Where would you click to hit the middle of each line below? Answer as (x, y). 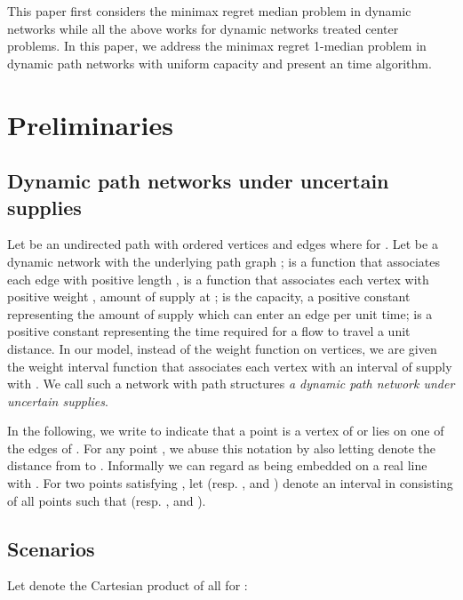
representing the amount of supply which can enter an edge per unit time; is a (220, 313)
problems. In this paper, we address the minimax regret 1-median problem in (217, 46)
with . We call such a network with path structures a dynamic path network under (231, 384)
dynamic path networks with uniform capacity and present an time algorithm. (220, 63)
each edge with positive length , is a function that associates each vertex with (218, 279)
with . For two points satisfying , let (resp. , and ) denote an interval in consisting (230, 483)
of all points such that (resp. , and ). (107, 500)
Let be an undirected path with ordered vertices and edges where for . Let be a (223, 244)
